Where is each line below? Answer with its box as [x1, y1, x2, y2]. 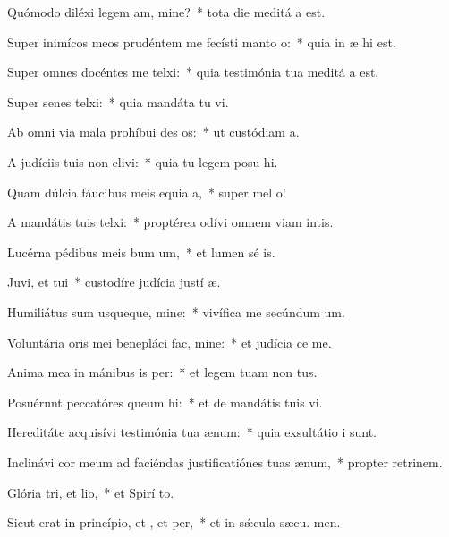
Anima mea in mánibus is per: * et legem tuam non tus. [7, 363, 318, 382]
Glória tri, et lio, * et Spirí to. [7, 482, 174, 501]
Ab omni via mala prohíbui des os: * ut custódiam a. [7, 122, 300, 141]
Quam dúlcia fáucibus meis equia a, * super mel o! [7, 182, 286, 201]
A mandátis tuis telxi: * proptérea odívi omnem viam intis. [7, 213, 334, 231]
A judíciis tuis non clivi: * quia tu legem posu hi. [7, 152, 278, 171]
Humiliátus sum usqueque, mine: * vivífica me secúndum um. [7, 302, 345, 321]
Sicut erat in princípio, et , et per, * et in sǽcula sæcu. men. [7, 513, 341, 532]
